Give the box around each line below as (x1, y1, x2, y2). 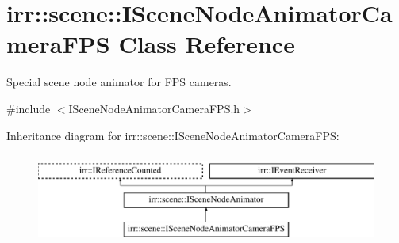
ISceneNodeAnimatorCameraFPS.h (68, 100, 240, 116)
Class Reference (118, 28, 295, 60)
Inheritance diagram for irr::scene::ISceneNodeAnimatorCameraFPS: (6, 127, 340, 143)
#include (6, 100, 51, 116)
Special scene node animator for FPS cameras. (6, 74, 232, 90)
